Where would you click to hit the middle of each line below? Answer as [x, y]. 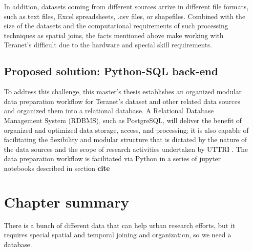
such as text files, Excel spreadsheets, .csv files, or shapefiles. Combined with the [125, 16]
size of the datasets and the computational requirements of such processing [116, 26]
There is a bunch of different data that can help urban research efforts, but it [120, 225]
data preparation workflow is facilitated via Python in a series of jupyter [112, 158]
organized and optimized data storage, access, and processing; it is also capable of [126, 130]
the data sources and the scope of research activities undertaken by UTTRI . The [126, 149]
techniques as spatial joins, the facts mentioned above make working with [114, 35]
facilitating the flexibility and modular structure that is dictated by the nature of [126, 139]
